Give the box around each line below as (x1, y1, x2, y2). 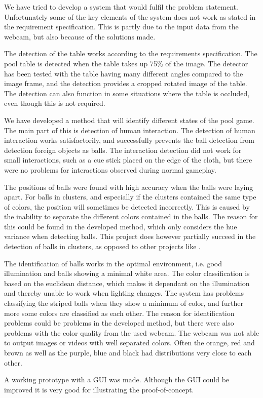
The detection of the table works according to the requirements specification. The (4, 48, 257, 59)
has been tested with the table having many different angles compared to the (4, 68, 243, 78)
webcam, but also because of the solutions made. (4, 31, 156, 42)
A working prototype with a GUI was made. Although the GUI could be (4, 374, 230, 385)
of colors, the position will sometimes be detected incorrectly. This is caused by (4, 201, 250, 212)
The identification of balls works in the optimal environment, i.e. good (4, 258, 222, 268)
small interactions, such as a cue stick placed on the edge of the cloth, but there (4, 154, 252, 165)
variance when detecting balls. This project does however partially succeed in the (4, 231, 256, 242)
